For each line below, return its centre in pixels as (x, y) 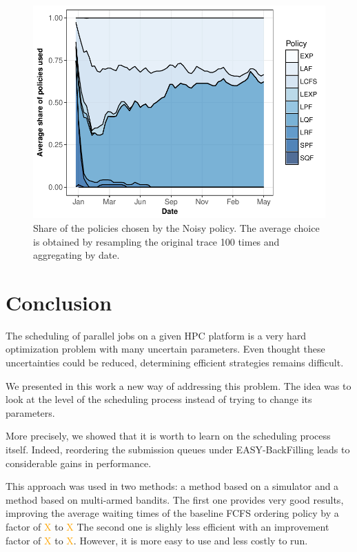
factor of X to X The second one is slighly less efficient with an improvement (167, 526)
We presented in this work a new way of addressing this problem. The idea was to (178, 385)
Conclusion (59, 302)
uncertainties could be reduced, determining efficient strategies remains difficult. (175, 363)
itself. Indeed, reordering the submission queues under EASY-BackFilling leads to (178, 450)
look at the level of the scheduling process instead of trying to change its (159, 399)
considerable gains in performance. (79, 463)
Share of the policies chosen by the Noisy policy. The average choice (176, 227)
